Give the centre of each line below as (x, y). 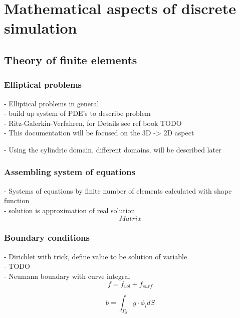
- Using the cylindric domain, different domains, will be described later (113, 149)
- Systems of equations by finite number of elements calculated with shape (118, 190)
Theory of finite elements (71, 59)
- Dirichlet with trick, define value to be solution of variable (96, 256)
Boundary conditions (47, 237)
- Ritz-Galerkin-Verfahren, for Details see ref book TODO (93, 123)
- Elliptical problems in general (52, 103)
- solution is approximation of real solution (70, 210)
